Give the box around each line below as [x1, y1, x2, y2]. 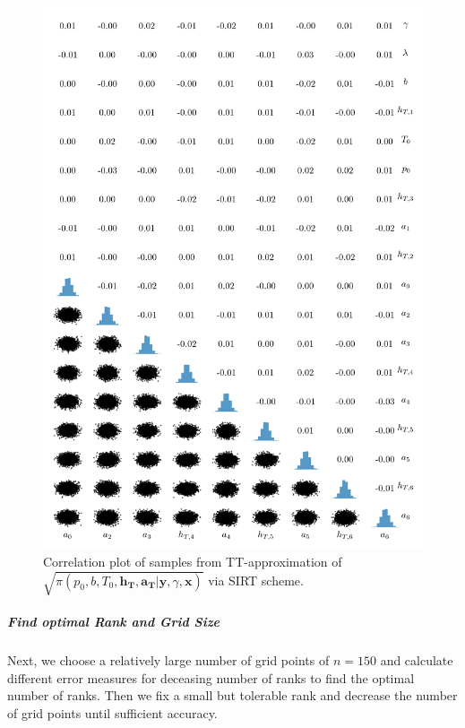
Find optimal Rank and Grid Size [7, 612, 220, 631]
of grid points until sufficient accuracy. [7, 703, 218, 722]
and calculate [380, 650, 453, 669]
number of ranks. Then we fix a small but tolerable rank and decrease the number [7, 686, 458, 705]
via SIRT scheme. [208, 570, 304, 589]
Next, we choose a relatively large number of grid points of [7, 650, 330, 669]
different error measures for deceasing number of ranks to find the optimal [7, 668, 415, 687]
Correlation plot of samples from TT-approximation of [43, 552, 342, 571]
